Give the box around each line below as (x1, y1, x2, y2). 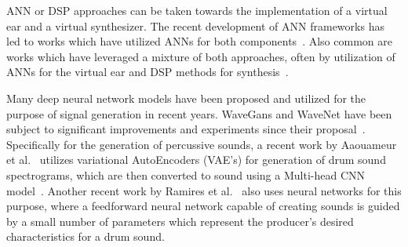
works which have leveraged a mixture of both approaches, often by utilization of (6, 48, 395, 64)
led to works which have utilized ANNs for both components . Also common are (6, 33, 392, 49)
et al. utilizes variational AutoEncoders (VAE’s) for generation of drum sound (6, 151, 386, 168)
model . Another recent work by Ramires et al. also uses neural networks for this (6, 182, 402, 198)
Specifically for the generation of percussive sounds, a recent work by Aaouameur (6, 136, 397, 152)
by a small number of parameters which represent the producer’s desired (6, 212, 354, 229)
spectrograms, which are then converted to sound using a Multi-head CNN (6, 166, 366, 183)
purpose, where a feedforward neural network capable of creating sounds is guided (6, 198, 400, 214)
